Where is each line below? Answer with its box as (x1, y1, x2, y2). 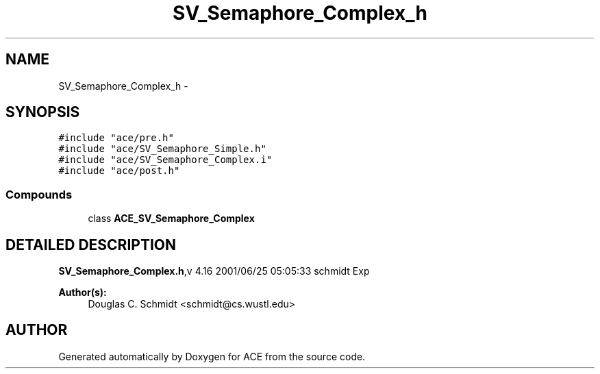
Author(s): (58, 286, 107, 299)
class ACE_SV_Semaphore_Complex (88, 212, 255, 225)
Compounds (5, 187, 73, 201)
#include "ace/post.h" (58, 165, 180, 177)
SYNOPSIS (5, 103, 80, 121)
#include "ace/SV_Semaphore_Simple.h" (58, 143, 266, 155)
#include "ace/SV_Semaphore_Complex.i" (58, 154, 273, 166)
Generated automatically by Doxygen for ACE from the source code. (58, 350, 366, 362)
